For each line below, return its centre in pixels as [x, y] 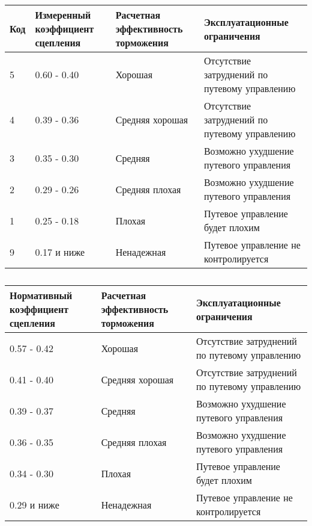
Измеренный [63, 15]
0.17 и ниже [60, 252]
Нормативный [41, 295]
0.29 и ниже [34, 504]
